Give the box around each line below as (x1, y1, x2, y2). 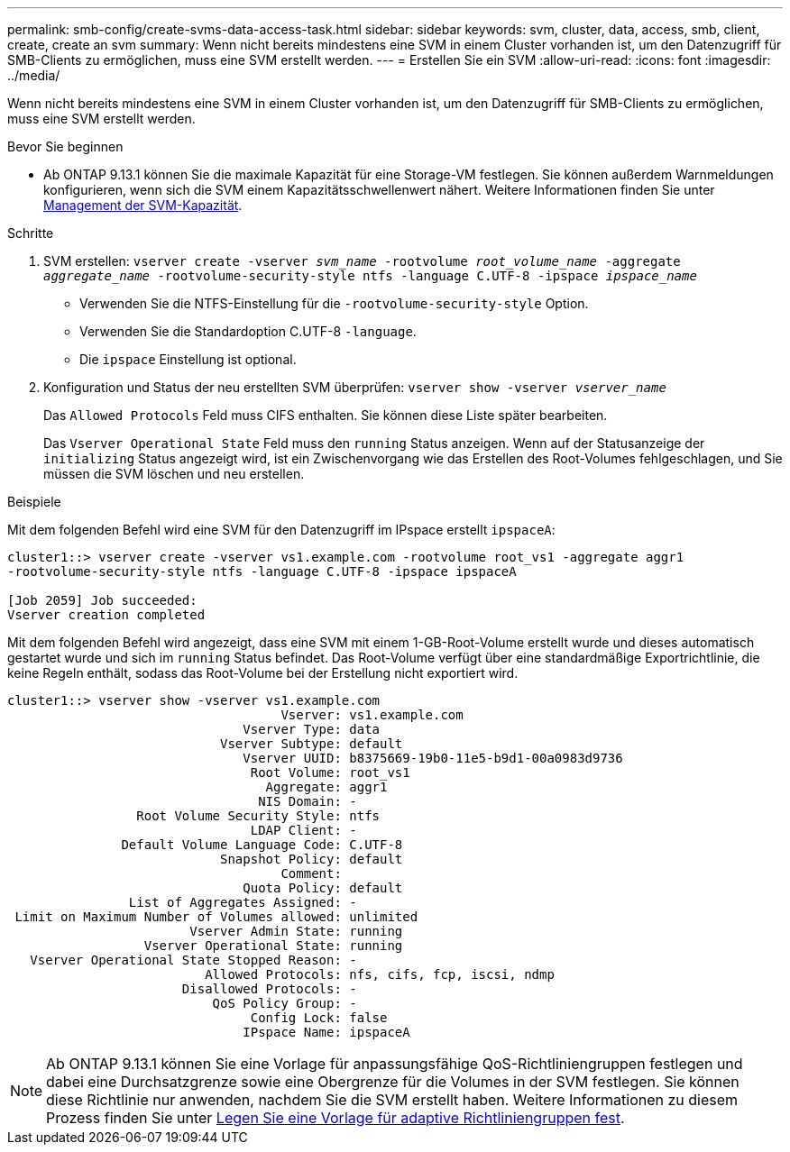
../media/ (7, 68, 60, 83)
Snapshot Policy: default (220, 852, 403, 866)
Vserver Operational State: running (143, 938, 403, 953)
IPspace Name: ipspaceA (243, 1025, 410, 1039)
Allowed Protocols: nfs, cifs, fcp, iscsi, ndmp (205, 967, 555, 982)
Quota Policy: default (243, 881, 403, 895)
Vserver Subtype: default (220, 736, 403, 751)
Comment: (280, 866, 342, 881)
